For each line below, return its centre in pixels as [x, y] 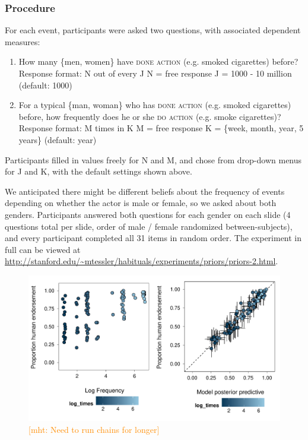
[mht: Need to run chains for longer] [94, 429]
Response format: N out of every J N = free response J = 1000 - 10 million [155, 73]
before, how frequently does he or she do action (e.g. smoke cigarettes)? [150, 116]
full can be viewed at [43, 249]
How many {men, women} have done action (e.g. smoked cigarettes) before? [158, 61]
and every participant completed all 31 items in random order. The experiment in [153, 238]
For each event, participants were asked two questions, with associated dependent [153, 30]
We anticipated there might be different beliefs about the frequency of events [145, 191]
